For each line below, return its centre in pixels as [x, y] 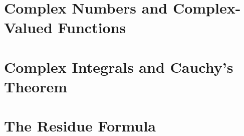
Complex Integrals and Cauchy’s [119, 66]
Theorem [36, 86]
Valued [28, 27]
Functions [92, 27]
